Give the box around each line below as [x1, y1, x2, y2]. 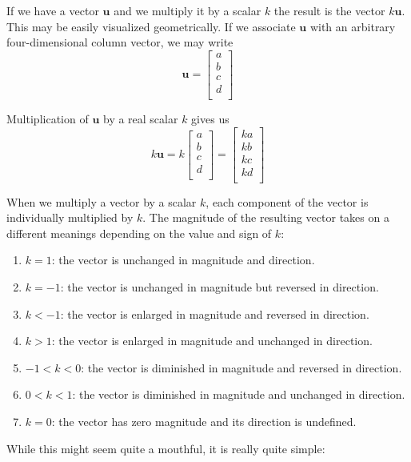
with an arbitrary [309, 18, 396, 34]
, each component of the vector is [205, 193, 369, 210]
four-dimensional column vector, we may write [6, 34, 233, 50]
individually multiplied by [6, 209, 134, 226]
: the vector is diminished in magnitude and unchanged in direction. [72, 386, 405, 403]
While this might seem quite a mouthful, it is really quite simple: [6, 440, 325, 456]
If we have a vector [6, 2, 99, 18]
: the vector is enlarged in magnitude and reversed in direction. [60, 305, 369, 322]
